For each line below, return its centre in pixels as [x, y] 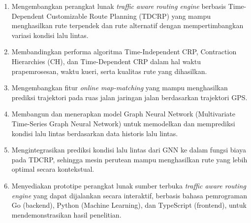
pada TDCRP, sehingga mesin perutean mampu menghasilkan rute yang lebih [129, 159]
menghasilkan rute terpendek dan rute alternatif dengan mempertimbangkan [127, 25]
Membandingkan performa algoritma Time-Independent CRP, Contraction [124, 52]
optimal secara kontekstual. [53, 169]
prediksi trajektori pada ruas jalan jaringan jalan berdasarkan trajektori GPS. [129, 97]
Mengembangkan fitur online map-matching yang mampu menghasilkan [120, 88]
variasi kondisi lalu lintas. [50, 35]
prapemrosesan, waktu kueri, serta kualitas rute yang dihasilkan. [109, 71]
